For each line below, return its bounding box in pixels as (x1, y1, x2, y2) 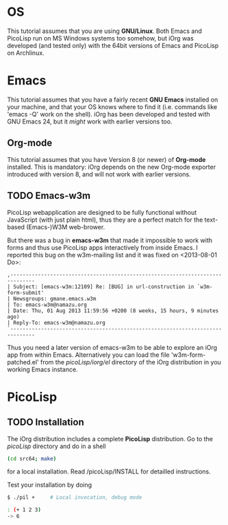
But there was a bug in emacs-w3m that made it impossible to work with (7, 236, 213, 244)
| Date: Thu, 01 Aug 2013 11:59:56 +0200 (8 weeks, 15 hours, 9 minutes (7, 307, 219, 314)
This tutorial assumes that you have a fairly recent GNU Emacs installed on (7, 95, 218, 104)
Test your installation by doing (7, 481, 92, 489)
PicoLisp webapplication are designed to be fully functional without (7, 208, 197, 216)
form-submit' (7, 289, 45, 296)
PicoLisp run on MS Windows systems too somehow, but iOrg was (7, 34, 194, 42)
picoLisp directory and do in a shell (7, 442, 106, 450)
